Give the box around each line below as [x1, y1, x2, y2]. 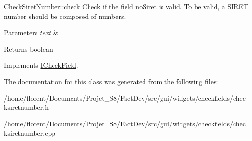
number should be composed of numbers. [4, 11, 126, 21]
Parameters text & [4, 27, 58, 37]
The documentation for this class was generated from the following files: [4, 76, 218, 86]
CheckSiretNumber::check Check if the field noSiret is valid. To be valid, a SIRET [4, 1, 249, 11]
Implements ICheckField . [4, 60, 78, 70]
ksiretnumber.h [4, 102, 49, 112]
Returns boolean [4, 43, 53, 53]
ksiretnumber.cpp [4, 128, 55, 138]
